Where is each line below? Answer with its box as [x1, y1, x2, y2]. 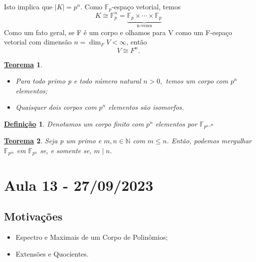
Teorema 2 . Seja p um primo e [4, 135, 101, 146]
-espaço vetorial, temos [112, 1, 181, 11]
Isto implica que [4, 1, 53, 11]
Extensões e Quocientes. [15, 248, 89, 259]
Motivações [4, 209, 63, 224]
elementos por [155, 118, 197, 129]
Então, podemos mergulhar [171, 135, 252, 146]
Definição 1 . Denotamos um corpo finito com [4, 118, 144, 129]
